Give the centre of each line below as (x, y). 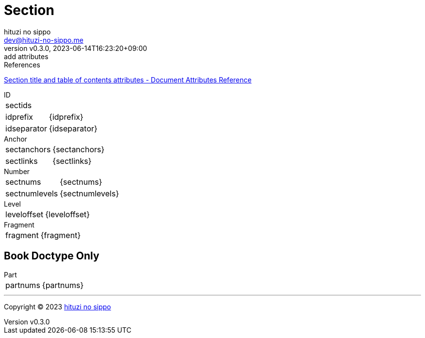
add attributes (26, 56)
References (22, 64)
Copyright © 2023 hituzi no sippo (57, 306)
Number (17, 171)
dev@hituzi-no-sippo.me (44, 40)
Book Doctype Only (52, 256)
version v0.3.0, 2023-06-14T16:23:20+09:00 (76, 48)
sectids (19, 105)
